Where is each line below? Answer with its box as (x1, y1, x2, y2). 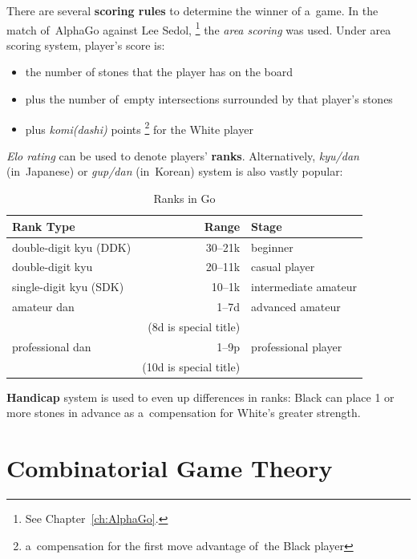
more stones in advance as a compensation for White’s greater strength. (6, 404, 361, 421)
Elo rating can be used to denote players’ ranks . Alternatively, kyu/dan (6, 147, 359, 164)
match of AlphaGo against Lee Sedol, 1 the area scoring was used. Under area (6, 18, 391, 38)
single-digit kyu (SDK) (12, 278, 124, 295)
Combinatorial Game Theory (6, 452, 333, 484)
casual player (251, 258, 315, 275)
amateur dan (12, 298, 75, 315)
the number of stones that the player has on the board (25, 63, 294, 80)
